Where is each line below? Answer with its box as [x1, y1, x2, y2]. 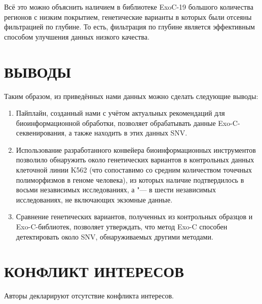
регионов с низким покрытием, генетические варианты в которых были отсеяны [4, 11, 252, 22]
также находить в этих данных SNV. [74, 127, 188, 138]
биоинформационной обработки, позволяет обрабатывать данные [16, 117, 216, 128]
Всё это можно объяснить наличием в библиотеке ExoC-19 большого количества [4, 2, 253, 12]
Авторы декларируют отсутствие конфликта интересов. [4, 290, 174, 301]
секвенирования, [16, 127, 66, 138]
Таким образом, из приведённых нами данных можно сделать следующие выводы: [4, 90, 258, 101]
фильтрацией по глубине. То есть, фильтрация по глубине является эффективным [4, 21, 255, 32]
